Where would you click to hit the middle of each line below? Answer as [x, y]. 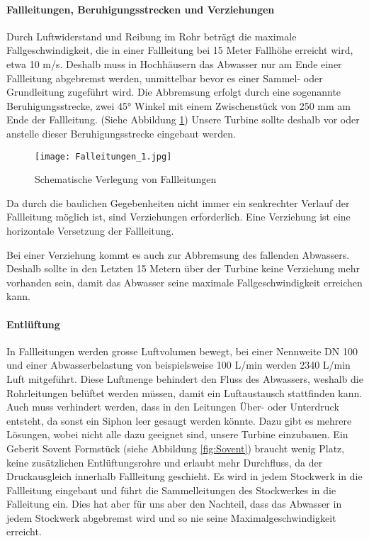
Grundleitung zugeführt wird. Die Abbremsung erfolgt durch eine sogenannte [174, 92]
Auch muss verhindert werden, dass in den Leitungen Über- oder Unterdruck [173, 407]
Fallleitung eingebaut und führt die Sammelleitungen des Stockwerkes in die [171, 490]
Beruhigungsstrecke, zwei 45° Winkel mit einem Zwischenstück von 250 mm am [179, 105]
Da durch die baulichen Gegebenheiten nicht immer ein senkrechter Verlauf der [178, 202]
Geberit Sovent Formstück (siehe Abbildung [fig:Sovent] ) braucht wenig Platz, [176, 448]
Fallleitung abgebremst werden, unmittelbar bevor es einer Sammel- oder [165, 78]
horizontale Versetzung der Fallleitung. [90, 230]
